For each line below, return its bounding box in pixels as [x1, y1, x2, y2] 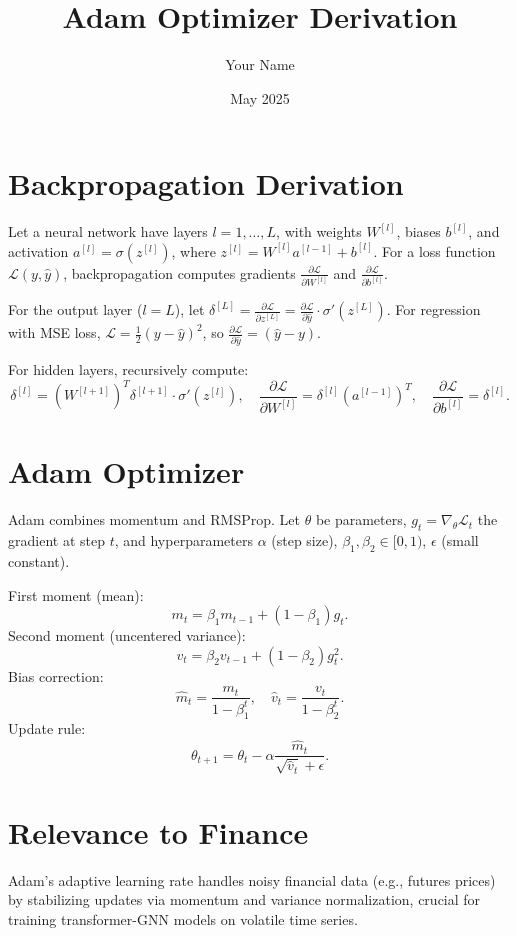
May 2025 [230, 87, 290, 108]
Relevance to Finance [8, 811, 309, 852]
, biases [396, 221, 441, 242]
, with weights [276, 221, 362, 242]
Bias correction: [8, 665, 104, 686]
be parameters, [315, 509, 407, 530]
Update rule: [8, 718, 86, 739]
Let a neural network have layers [8, 221, 208, 242]
